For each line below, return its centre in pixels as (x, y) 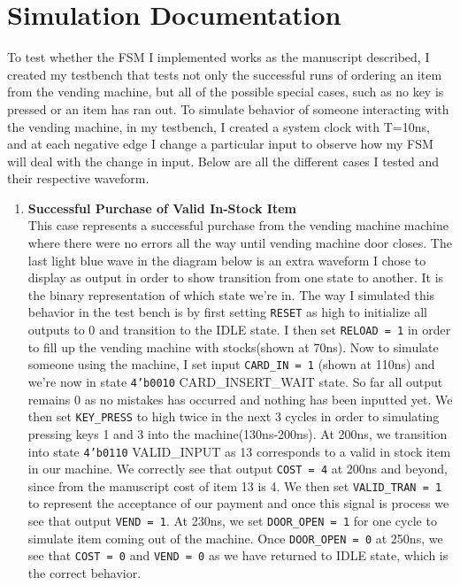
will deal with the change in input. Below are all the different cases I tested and (223, 161)
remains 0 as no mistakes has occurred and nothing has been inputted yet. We (240, 399)
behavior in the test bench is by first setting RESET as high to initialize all (228, 312)
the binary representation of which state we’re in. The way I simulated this (231, 294)
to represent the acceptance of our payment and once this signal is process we (238, 503)
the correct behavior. (84, 573)
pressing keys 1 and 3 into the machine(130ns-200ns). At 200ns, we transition (238, 433)
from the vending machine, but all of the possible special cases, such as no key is (226, 92)
